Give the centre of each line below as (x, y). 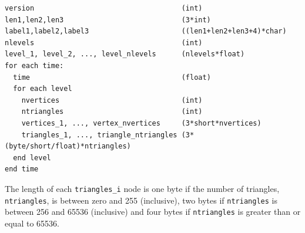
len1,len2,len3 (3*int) (108, 20)
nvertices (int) (112, 100)
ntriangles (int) (112, 112)
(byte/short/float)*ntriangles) (68, 146)
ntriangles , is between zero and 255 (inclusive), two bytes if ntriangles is (141, 200)
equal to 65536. (32, 223)
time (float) (112, 77)
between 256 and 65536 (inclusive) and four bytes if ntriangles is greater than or (153, 212)
